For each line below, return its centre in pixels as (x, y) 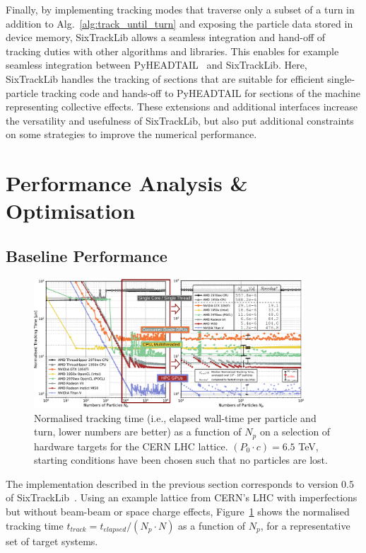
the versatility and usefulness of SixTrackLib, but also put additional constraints (180, 120)
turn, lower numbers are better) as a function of (138, 432)
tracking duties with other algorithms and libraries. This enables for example (172, 51)
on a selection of (295, 432)
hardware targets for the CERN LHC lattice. (131, 446)
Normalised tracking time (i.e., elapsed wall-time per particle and (175, 417)
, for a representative (305, 525)
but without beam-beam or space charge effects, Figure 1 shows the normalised (178, 511)
